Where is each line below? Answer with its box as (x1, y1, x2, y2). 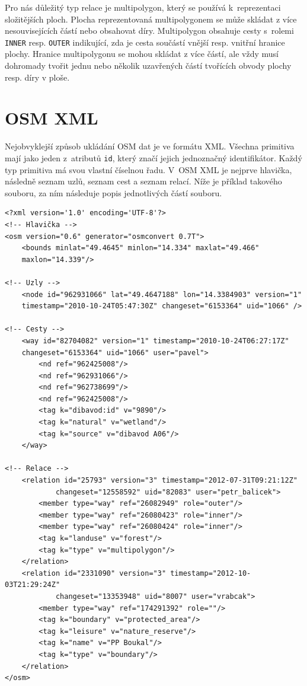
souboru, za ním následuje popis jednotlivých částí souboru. (5, 186, 222, 199)
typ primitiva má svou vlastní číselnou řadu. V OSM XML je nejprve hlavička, (5, 163, 292, 176)
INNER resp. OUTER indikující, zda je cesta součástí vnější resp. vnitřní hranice (5, 36, 285, 48)
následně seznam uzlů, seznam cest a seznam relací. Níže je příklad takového (5, 175, 282, 187)
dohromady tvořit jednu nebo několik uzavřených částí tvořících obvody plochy (5, 59, 292, 72)
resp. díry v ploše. (5, 71, 70, 83)
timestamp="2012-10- (170, 569, 251, 577)
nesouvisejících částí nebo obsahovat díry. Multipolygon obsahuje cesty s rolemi (5, 24, 294, 37)
